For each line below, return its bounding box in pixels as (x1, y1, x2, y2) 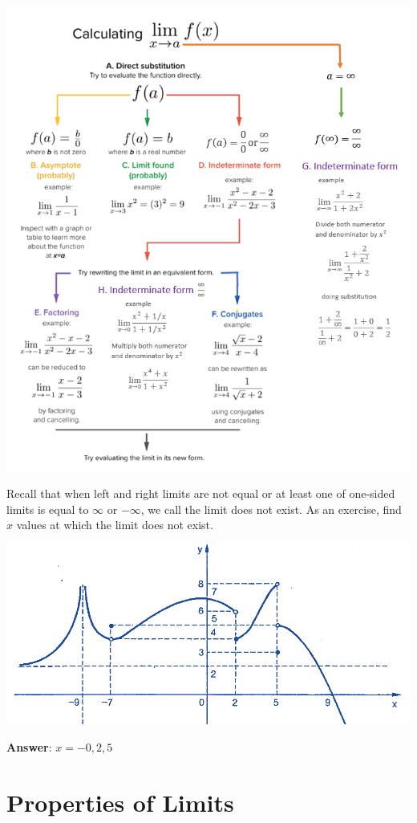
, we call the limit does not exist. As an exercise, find (140, 500, 402, 517)
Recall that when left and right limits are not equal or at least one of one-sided (6, 485, 395, 502)
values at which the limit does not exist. (16, 516, 213, 533)
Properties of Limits (6, 785, 234, 818)
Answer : (6, 738, 52, 755)
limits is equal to (6, 500, 89, 517)
